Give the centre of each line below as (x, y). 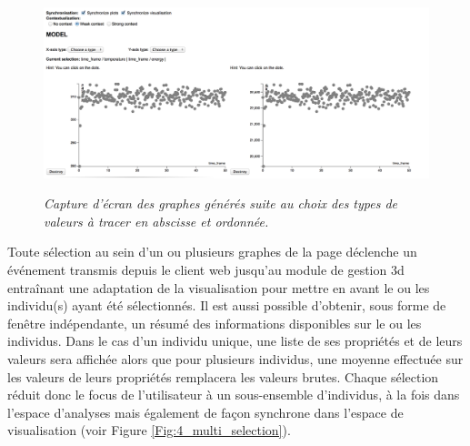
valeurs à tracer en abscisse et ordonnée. (156, 221)
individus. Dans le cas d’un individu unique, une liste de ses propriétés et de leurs (235, 341)
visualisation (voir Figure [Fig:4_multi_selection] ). (149, 430)
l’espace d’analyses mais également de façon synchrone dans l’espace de (205, 412)
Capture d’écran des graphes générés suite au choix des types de (221, 203)
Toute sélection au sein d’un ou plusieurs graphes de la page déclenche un (212, 252)
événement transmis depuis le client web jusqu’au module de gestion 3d (206, 269)
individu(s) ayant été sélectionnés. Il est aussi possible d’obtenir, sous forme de (227, 305)
